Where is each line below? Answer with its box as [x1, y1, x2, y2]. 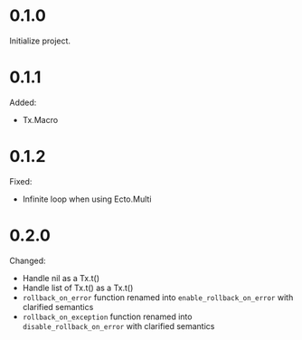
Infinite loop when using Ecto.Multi [22, 194, 152, 204]
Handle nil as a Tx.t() [22, 272, 100, 283]
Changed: [9, 255, 46, 266]
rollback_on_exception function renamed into [22, 311, 193, 322]
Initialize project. [9, 35, 71, 46]
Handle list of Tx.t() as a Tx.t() [22, 282, 134, 293]
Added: [9, 97, 37, 108]
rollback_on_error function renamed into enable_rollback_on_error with [22, 291, 294, 303]
